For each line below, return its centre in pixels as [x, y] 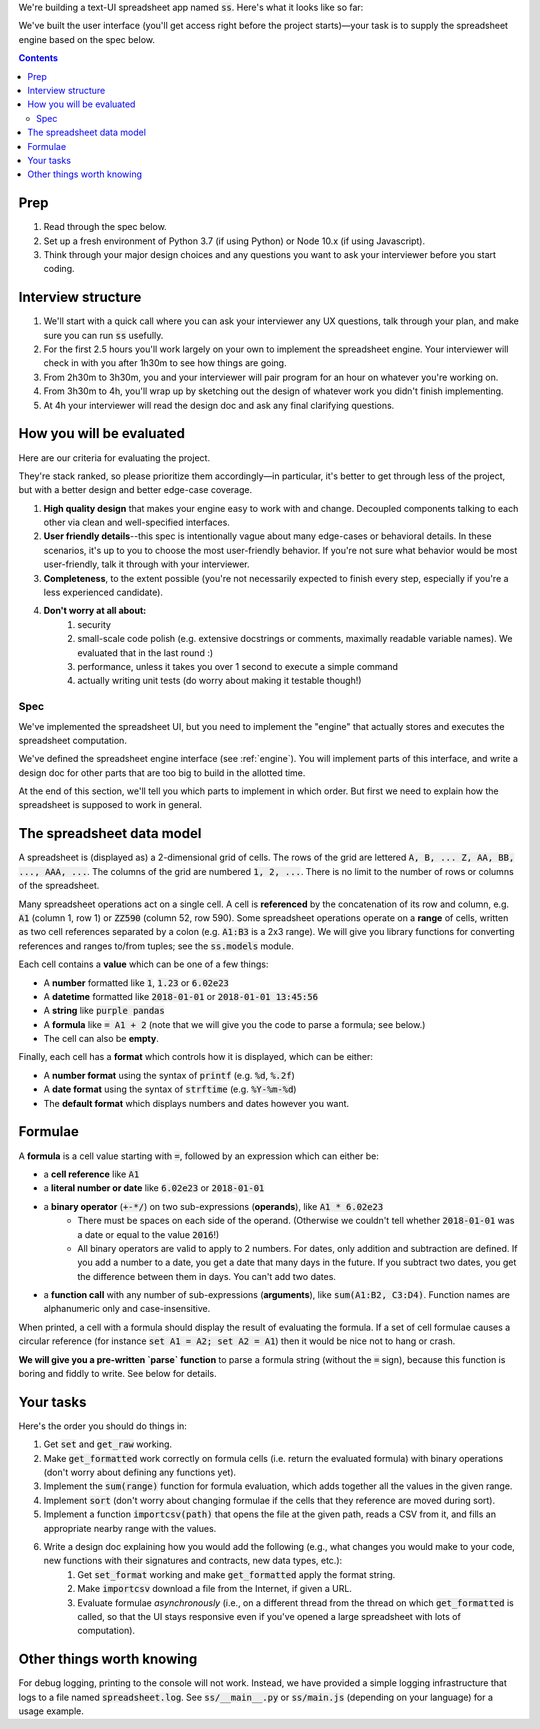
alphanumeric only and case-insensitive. [127, 1309]
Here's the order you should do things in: [102, 1426]
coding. [59, 269]
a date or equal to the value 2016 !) [148, 1234]
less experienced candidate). [103, 592]
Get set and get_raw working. [108, 1444]
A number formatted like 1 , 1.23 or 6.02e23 [136, 982]
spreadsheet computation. [72, 740]
